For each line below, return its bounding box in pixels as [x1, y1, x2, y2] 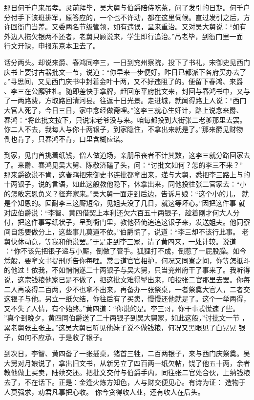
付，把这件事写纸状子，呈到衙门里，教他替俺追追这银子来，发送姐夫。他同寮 [4, 217, 250, 227]
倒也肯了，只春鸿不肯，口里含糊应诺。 [4, 133, 127, 144]
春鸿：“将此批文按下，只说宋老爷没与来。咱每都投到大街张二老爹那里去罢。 [4, 114, 247, 125]
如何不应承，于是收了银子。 [17, 332, 106, 342]
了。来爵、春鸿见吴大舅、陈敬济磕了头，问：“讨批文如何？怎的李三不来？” [4, 159, 243, 169]
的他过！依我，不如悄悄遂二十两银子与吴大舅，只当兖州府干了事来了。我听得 [4, 265, 250, 275]
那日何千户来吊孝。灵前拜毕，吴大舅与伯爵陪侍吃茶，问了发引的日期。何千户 [4, 2, 250, 12]
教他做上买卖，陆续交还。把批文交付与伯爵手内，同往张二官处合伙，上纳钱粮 [4, 367, 250, 378]
